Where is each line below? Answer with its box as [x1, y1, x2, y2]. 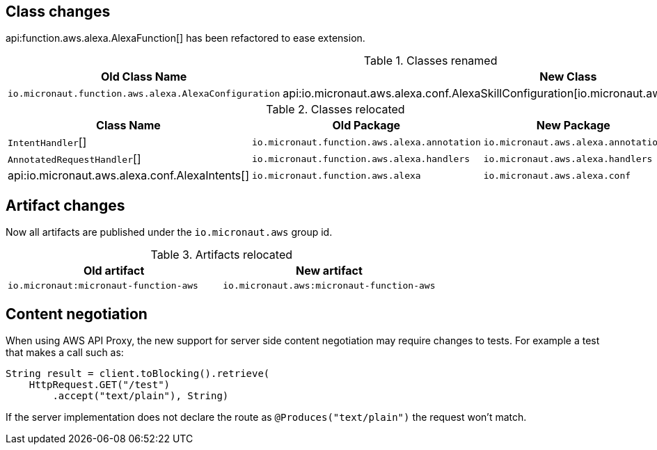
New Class [539, 70, 597, 84]
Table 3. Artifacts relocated [150, 248, 293, 262]
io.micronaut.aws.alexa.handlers [483, 153, 653, 164]
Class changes [6, 3, 111, 20]
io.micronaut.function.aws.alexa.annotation [251, 136, 481, 147]
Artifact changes [6, 196, 125, 214]
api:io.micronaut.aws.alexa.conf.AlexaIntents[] [8, 168, 249, 183]
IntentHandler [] [8, 135, 87, 150]
